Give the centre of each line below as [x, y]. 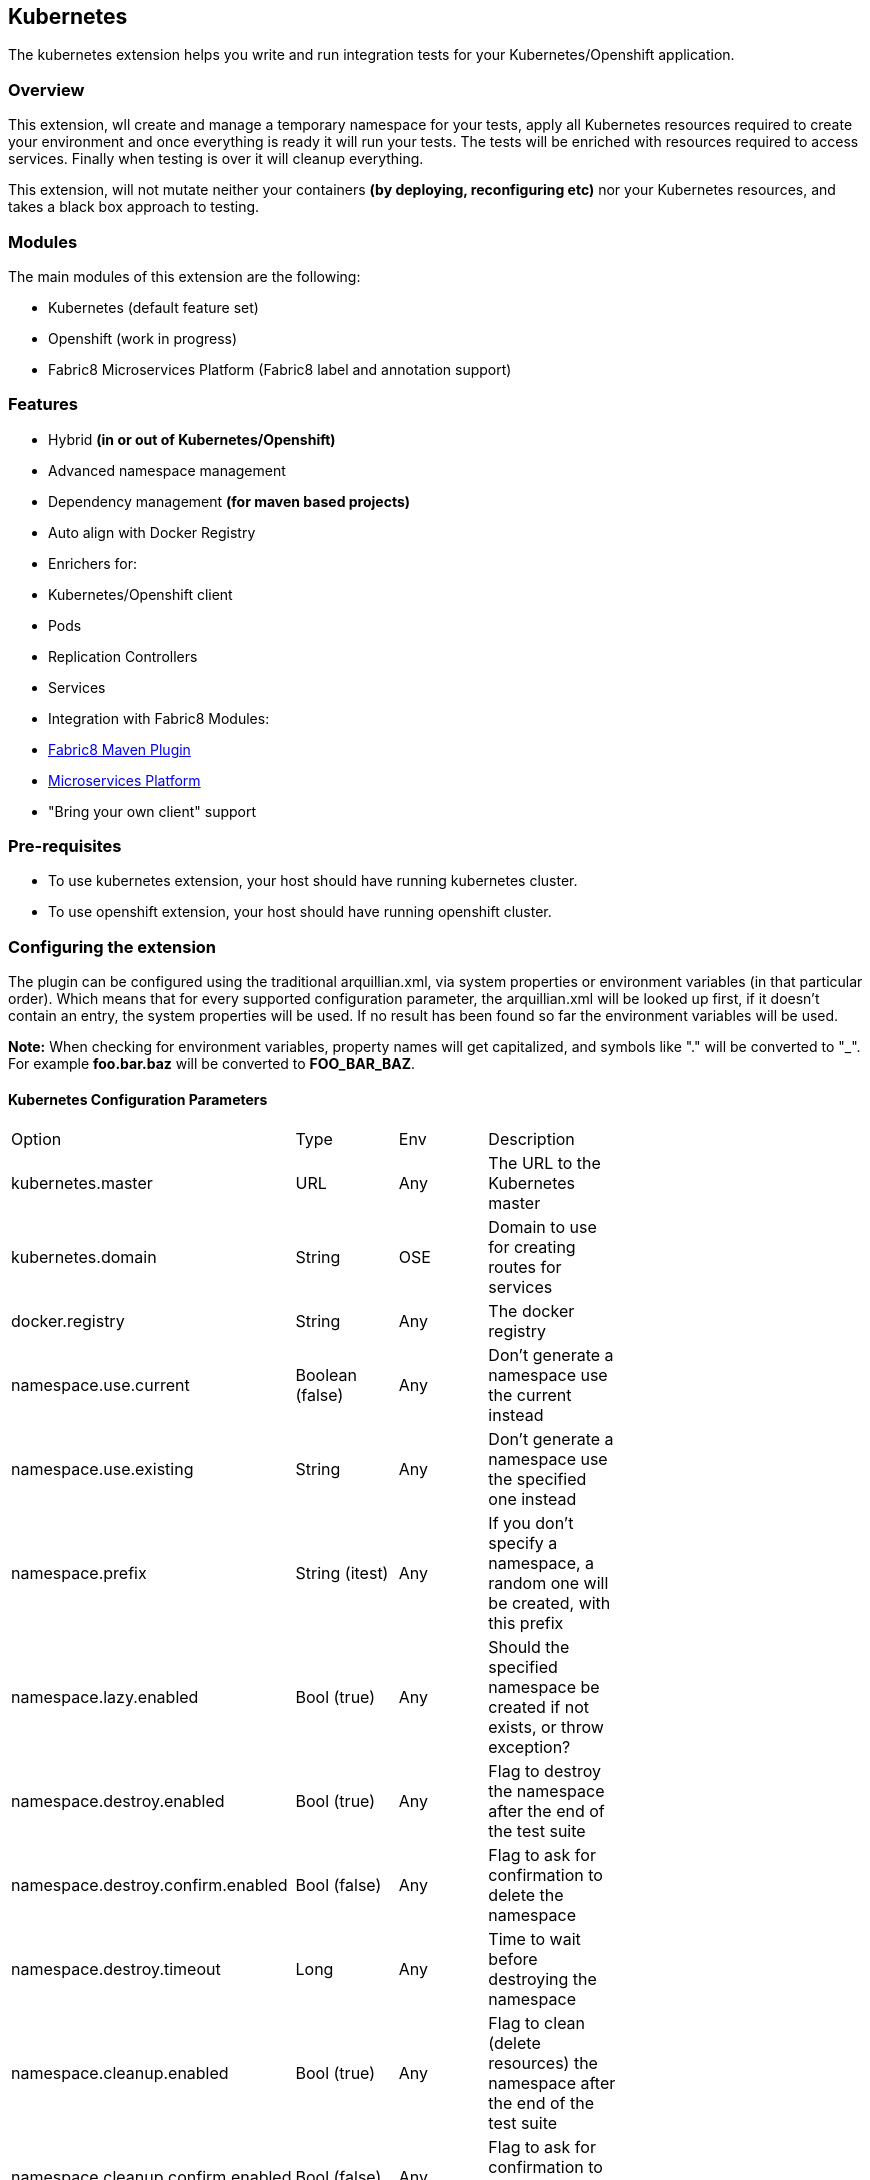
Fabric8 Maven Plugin [119, 749]
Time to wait [534, 1939]
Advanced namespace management [167, 470]
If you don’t [531, 1523]
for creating [532, 1247]
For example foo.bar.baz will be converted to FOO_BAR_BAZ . [212, 1064]
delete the [526, 1895]
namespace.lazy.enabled [105, 1697]
